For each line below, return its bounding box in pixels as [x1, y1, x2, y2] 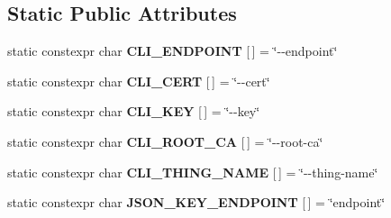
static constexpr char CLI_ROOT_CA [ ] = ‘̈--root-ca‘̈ [7, 132, 323, 150]
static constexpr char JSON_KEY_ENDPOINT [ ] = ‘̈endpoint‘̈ [7, 193, 386, 212]
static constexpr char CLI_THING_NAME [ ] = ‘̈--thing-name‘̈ [7, 162, 378, 181]
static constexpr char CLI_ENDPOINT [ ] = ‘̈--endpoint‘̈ [7, 41, 338, 60]
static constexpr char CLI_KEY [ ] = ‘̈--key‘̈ [7, 102, 260, 121]
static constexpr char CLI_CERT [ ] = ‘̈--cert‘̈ [7, 71, 270, 90]
